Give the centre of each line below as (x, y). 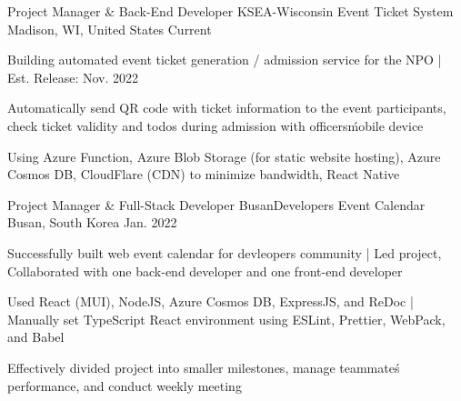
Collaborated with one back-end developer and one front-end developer (205, 271)
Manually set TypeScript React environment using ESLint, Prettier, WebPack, (226, 319)
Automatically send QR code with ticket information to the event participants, (227, 108)
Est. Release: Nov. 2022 (73, 77)
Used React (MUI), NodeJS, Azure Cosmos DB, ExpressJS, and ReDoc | (210, 301)
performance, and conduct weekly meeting (125, 385)
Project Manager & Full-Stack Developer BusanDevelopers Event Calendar (216, 204)
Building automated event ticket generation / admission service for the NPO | (225, 60)
